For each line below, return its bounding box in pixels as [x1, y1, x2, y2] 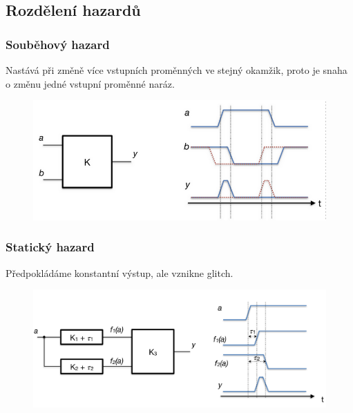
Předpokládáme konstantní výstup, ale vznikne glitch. [6, 265, 233, 280]
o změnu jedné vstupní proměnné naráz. [6, 76, 175, 90]
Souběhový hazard [6, 35, 110, 52]
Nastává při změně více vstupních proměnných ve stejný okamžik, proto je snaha [6, 63, 347, 77]
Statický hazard [6, 238, 95, 256]
